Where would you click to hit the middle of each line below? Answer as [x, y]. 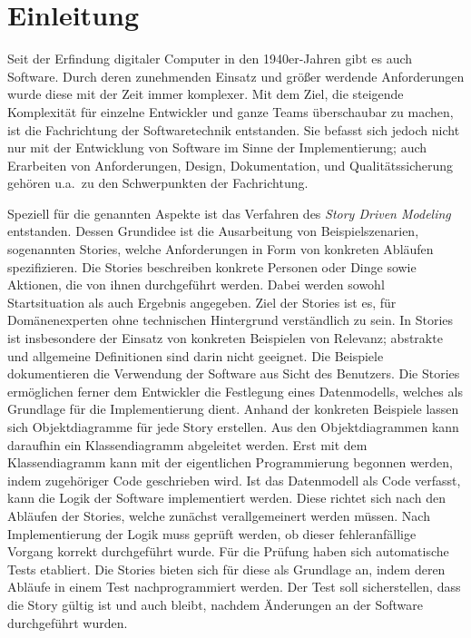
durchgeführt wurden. [68, 622]
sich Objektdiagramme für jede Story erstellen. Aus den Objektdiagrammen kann [233, 427]
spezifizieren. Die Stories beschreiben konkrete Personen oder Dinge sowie [212, 266]
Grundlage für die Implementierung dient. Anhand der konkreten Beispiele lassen [233, 409]
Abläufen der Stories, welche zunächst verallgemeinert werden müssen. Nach [219, 515]
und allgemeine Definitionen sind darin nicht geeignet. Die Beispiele [196, 355]
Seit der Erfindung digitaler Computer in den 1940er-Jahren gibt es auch [210, 59]
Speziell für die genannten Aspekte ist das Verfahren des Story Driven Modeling [229, 213]
